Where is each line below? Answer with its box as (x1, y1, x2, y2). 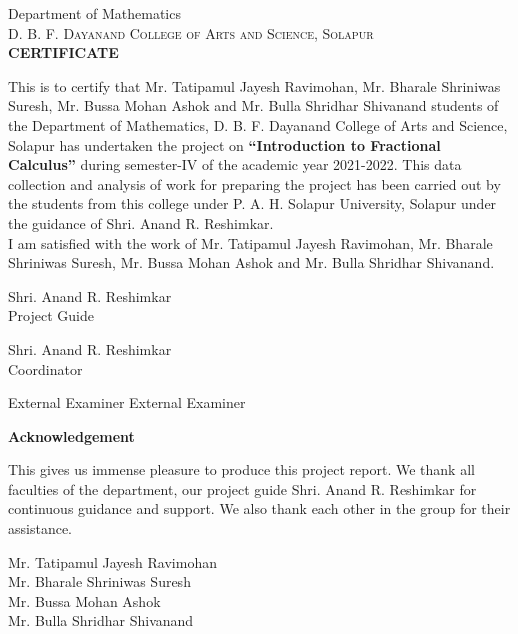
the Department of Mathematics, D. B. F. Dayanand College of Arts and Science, (8, 114, 508, 135)
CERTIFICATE (8, 42, 119, 63)
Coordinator (8, 358, 83, 379)
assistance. (8, 518, 72, 539)
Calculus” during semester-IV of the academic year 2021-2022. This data (8, 154, 462, 175)
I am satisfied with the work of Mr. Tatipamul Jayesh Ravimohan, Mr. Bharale (8, 232, 493, 253)
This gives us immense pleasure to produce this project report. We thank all (8, 459, 475, 480)
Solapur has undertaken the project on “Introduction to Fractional (8, 134, 441, 155)
